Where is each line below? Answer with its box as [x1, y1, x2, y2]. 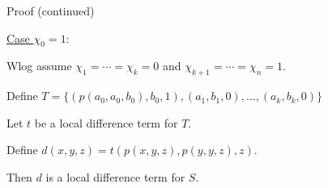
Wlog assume [6, 57, 72, 74]
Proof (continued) [6, 2, 95, 19]
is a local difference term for [45, 168, 185, 185]
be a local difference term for [34, 114, 178, 131]
